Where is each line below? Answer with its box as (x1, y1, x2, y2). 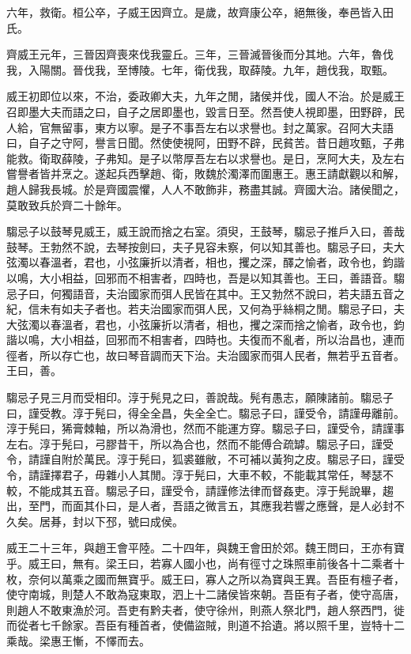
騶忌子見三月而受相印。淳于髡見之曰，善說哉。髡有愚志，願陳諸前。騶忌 (6, 389, 383, 406)
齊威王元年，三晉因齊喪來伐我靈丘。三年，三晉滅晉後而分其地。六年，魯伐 (6, 46, 394, 62)
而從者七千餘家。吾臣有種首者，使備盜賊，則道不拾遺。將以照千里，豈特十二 (6, 617, 405, 633)
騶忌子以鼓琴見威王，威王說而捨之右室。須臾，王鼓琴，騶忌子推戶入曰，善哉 (6, 223, 405, 240)
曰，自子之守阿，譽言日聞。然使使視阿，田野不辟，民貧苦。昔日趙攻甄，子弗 (6, 134, 405, 151)
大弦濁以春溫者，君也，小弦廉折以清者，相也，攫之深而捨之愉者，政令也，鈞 (6, 316, 405, 332)
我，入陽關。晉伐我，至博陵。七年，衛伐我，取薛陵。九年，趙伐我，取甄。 (6, 61, 394, 77)
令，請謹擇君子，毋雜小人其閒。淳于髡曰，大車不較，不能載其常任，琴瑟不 (6, 467, 394, 483)
